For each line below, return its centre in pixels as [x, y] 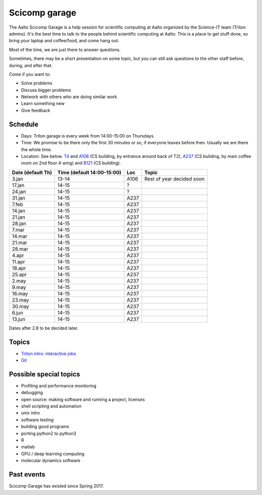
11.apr [18, 261]
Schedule [24, 124]
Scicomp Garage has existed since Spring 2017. [57, 486]
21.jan [18, 217]
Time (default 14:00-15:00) [89, 172]
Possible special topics [44, 374]
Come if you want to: [30, 74]
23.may [20, 300]
